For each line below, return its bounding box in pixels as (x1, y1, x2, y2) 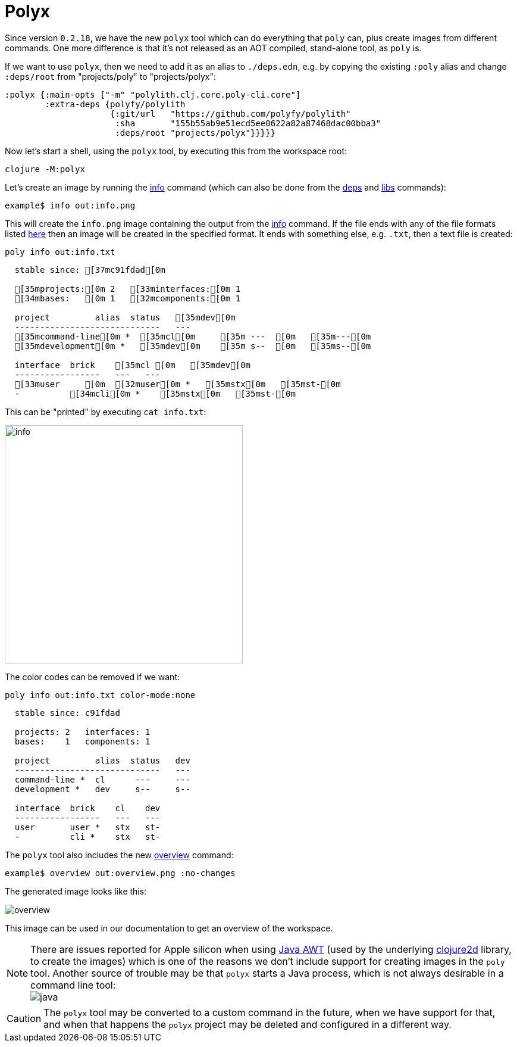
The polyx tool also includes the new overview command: (5, 849, 234, 860)
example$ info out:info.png (5, 200, 136, 210)
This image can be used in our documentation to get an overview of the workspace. (5, 923, 333, 933)
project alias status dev (14, 755, 190, 765)
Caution (7, 1012, 42, 1024)
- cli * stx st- (14, 831, 161, 842)
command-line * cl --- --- (14, 774, 190, 784)
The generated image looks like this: (5, 886, 147, 896)
